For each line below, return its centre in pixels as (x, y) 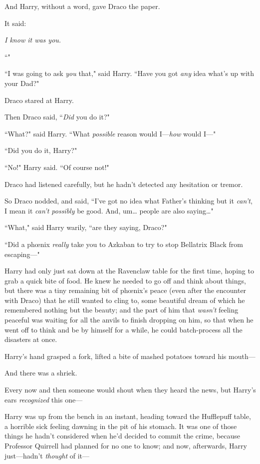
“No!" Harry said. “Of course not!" (57, 167)
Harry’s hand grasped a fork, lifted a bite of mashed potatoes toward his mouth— (130, 356)
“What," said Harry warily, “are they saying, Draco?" (86, 227)
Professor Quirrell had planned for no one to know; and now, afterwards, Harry (126, 445)
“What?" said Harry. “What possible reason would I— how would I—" (110, 133)
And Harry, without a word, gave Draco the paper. (82, 6)
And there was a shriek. (41, 373)
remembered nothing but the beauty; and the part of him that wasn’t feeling (122, 310)
